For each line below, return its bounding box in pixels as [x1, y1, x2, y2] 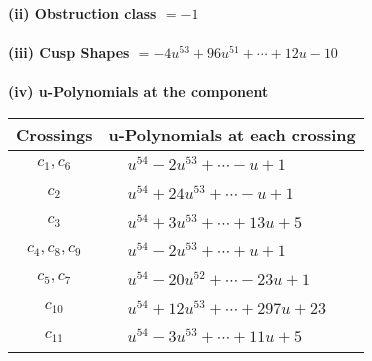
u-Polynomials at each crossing [108, 122, 356, 146]
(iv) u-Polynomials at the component [8, 81, 269, 102]
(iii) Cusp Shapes [8, 42, 130, 63]
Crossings [16, 122, 93, 146]
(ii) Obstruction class [8, 3, 157, 23]
